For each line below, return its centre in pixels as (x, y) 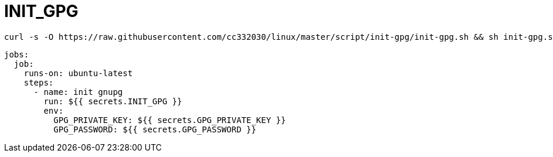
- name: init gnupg (78, 92)
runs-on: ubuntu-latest (78, 73)
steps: (39, 82)
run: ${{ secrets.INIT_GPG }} (113, 101)
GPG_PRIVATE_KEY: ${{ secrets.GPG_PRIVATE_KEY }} (170, 120)
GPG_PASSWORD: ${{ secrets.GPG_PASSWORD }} (155, 129)
